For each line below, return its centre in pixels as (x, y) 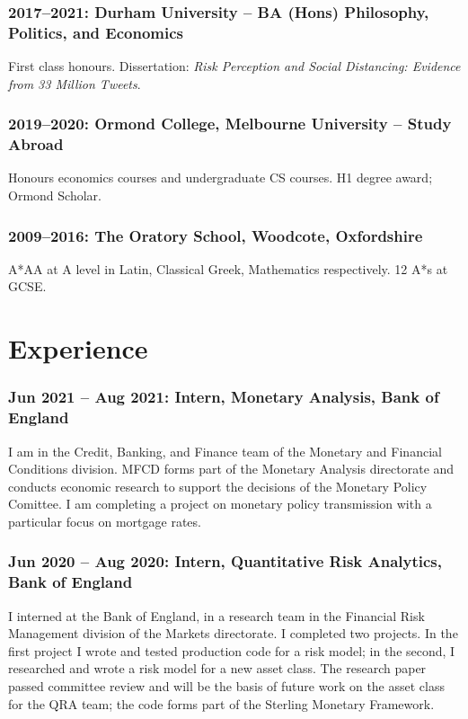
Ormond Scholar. (55, 195)
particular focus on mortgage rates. (105, 521)
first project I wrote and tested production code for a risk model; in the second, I (232, 650)
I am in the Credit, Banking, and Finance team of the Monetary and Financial (225, 451)
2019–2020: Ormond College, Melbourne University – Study (230, 124)
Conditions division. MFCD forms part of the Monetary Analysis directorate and (231, 469)
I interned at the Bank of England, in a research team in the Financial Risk (216, 615)
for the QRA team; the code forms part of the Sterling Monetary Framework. (221, 703)
